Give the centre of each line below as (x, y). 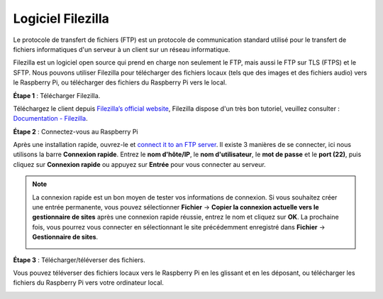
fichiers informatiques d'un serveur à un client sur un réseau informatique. (122, 49)
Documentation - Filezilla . (50, 119)
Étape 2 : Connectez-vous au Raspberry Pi (76, 131)
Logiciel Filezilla (61, 18)
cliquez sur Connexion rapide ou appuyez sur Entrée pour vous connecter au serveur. (139, 164)
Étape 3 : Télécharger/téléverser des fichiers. (79, 260)
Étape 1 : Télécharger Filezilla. (57, 95)
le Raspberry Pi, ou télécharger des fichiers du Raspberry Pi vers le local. (120, 82)
